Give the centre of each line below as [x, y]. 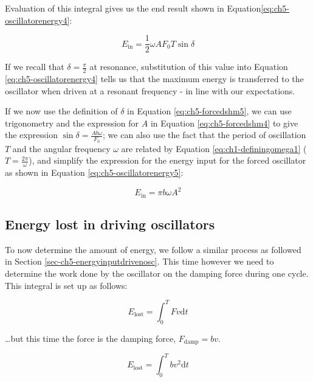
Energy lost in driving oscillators [110, 224]
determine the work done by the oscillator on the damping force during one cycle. [157, 273]
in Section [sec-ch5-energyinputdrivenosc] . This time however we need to [139, 261]
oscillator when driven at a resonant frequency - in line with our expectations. [150, 90]
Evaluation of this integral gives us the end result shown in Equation [133, 8]
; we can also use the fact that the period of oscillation [205, 135]
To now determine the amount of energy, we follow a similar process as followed [153, 249]
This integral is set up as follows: [66, 285]
